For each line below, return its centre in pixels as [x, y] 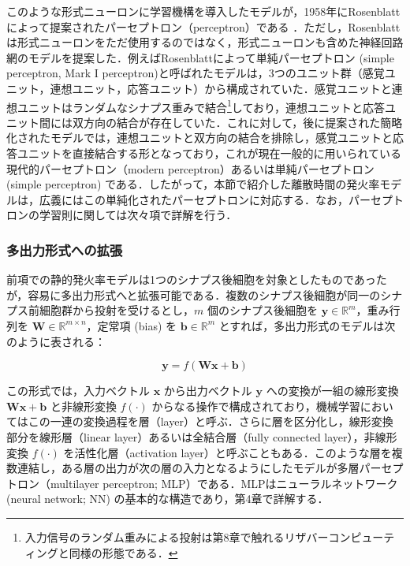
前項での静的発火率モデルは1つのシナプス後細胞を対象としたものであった [197, 279]
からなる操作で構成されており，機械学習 [256, 406]
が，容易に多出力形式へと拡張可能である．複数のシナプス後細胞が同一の [194, 294]
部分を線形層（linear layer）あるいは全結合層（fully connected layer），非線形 [202, 436]
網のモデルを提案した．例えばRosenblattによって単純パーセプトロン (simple [200, 57]
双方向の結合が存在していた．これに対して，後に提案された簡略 [237, 122]
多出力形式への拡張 [65, 249]
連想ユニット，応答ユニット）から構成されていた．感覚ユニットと [221, 88]
